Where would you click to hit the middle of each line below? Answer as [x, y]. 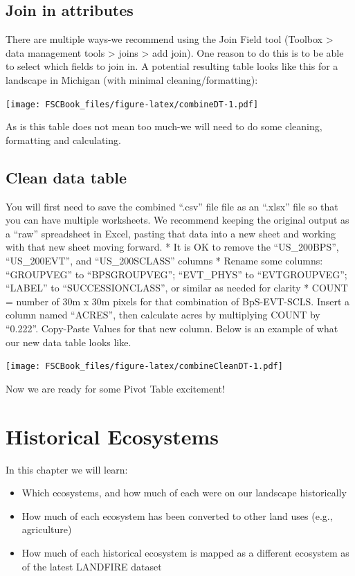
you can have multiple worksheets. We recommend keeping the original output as [177, 220]
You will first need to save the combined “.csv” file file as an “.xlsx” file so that [172, 206]
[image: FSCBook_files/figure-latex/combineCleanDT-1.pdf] [144, 367]
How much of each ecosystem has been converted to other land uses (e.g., [177, 515]
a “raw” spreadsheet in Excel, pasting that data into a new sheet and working [171, 233]
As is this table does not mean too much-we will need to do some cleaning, [164, 126]
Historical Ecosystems [112, 436]
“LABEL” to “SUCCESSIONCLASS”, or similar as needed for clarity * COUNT [177, 288]
